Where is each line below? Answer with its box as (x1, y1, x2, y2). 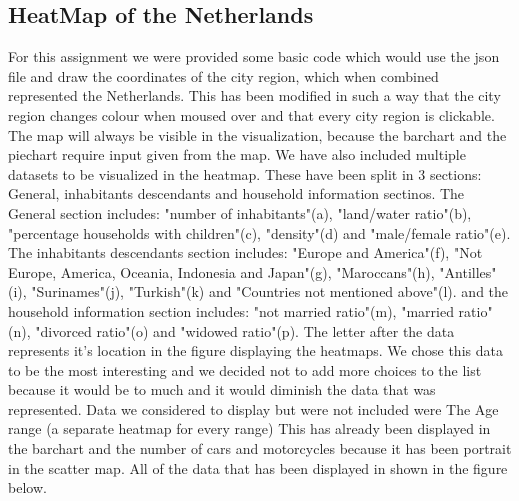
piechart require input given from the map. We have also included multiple (8, 144, 466, 165)
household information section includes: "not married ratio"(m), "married (8, 300, 454, 321)
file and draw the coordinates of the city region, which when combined (8, 65, 439, 86)
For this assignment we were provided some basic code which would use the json (8, 46, 500, 67)
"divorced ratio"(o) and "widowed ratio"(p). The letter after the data (35, 320, 455, 341)
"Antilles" (439, 261, 497, 282)
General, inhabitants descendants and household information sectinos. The (8, 183, 465, 204)
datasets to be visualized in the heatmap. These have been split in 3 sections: (8, 163, 482, 184)
